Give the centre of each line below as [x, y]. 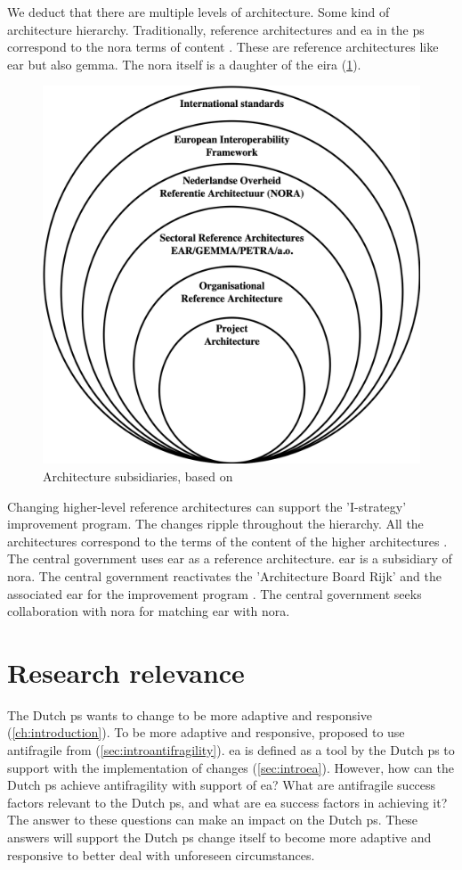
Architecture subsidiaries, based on [138, 476]
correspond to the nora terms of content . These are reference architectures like [223, 47]
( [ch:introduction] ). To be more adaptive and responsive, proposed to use [206, 732]
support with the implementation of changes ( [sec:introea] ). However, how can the [231, 767]
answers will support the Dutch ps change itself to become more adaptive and [219, 837]
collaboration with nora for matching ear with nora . [149, 611]
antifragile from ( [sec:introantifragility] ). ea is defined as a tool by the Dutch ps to [231, 750]
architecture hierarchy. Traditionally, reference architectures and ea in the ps [216, 29]
